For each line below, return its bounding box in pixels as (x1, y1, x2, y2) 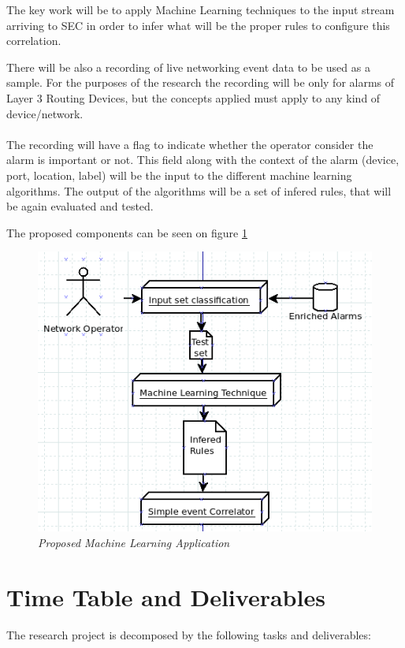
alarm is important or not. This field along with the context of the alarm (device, (6, 151, 399, 168)
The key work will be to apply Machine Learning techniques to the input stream (6, 2, 395, 17)
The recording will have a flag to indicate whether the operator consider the (6, 136, 373, 152)
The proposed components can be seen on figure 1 (6, 224, 247, 240)
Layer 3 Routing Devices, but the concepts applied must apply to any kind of (6, 89, 381, 106)
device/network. (6, 105, 84, 121)
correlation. (6, 32, 61, 49)
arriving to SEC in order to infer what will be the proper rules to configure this (6, 17, 390, 33)
